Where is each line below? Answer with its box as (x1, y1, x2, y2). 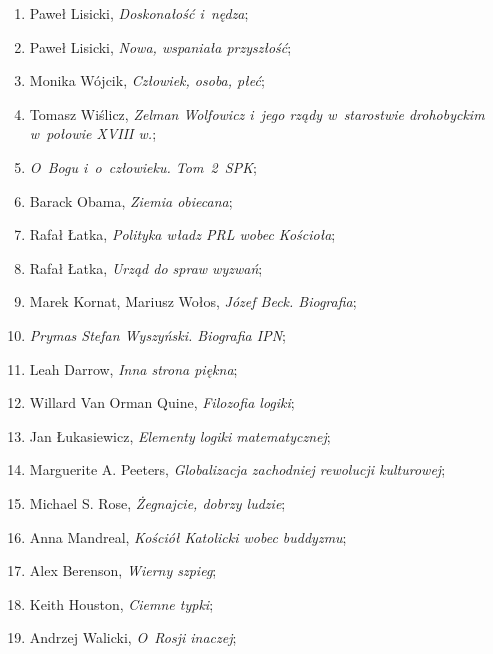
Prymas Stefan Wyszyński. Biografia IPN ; (29, 324, 286, 345)
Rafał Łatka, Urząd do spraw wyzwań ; (29, 257, 263, 278)
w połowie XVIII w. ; (29, 123, 157, 144)
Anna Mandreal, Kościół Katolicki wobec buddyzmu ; (29, 526, 347, 547)
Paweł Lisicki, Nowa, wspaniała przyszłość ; (29, 36, 292, 57)
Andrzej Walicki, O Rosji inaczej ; (29, 627, 237, 648)
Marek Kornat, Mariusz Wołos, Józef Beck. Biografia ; (29, 291, 357, 312)
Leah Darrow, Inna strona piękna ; (29, 358, 238, 379)
